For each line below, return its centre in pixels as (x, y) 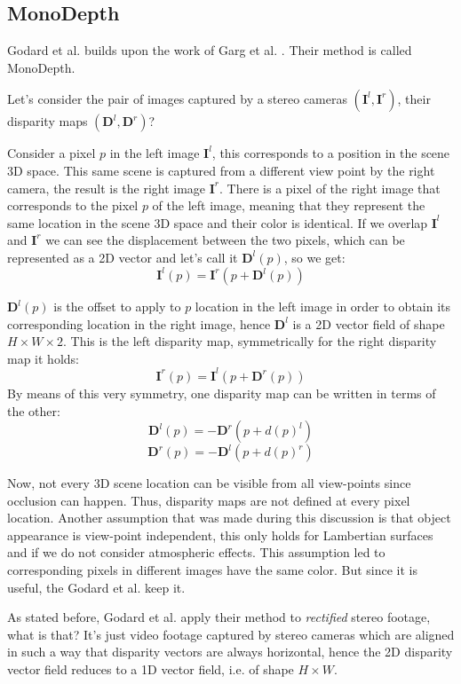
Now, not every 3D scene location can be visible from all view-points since (209, 483)
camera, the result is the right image (107, 188)
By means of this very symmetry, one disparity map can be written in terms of (222, 393)
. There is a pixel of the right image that (330, 188)
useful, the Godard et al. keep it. (96, 587)
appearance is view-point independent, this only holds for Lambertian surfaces (220, 535)
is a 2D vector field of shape (369, 323)
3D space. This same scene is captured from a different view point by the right (221, 170)
